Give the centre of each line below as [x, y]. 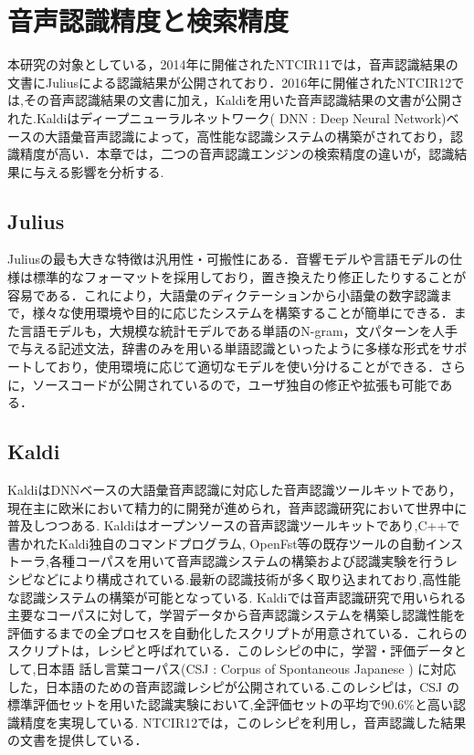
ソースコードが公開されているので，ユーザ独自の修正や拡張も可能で [236, 384]
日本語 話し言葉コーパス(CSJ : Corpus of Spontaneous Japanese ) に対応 [246, 668]
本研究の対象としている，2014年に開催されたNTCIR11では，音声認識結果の [233, 64]
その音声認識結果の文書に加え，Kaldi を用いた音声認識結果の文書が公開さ [243, 100]
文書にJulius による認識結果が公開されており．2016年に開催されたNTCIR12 [230, 82]
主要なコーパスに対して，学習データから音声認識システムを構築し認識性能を [237, 615]
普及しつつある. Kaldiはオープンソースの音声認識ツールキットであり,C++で [234, 525]
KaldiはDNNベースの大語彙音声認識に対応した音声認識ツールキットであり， [235, 490]
